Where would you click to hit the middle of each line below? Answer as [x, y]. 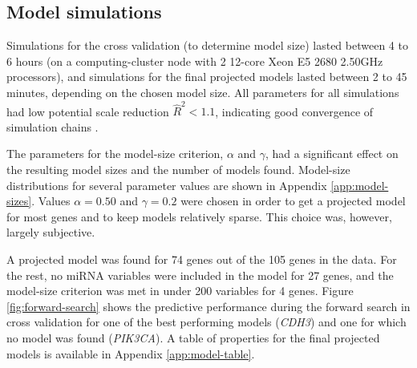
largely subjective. [51, 232]
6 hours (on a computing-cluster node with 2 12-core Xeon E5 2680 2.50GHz [195, 61]
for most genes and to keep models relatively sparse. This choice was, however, [199, 216]
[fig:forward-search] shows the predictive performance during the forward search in [208, 306]
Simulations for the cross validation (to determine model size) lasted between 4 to [207, 45]
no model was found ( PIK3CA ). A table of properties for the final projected [193, 338]
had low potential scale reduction [88, 111]
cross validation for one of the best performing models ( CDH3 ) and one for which [206, 322]
